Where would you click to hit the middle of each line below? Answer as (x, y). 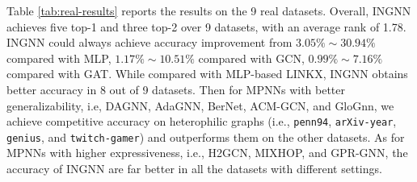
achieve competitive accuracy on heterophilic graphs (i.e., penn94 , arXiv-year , (202, 121)
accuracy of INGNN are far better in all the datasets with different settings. (194, 169)
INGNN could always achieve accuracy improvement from (150, 42)
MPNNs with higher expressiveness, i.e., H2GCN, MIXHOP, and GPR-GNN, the (207, 153)
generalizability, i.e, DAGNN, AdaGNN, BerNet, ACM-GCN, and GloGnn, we (200, 105)
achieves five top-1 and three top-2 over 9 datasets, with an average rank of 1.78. (206, 26)
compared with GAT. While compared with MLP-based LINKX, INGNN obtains (207, 74)
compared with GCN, (251, 58)
